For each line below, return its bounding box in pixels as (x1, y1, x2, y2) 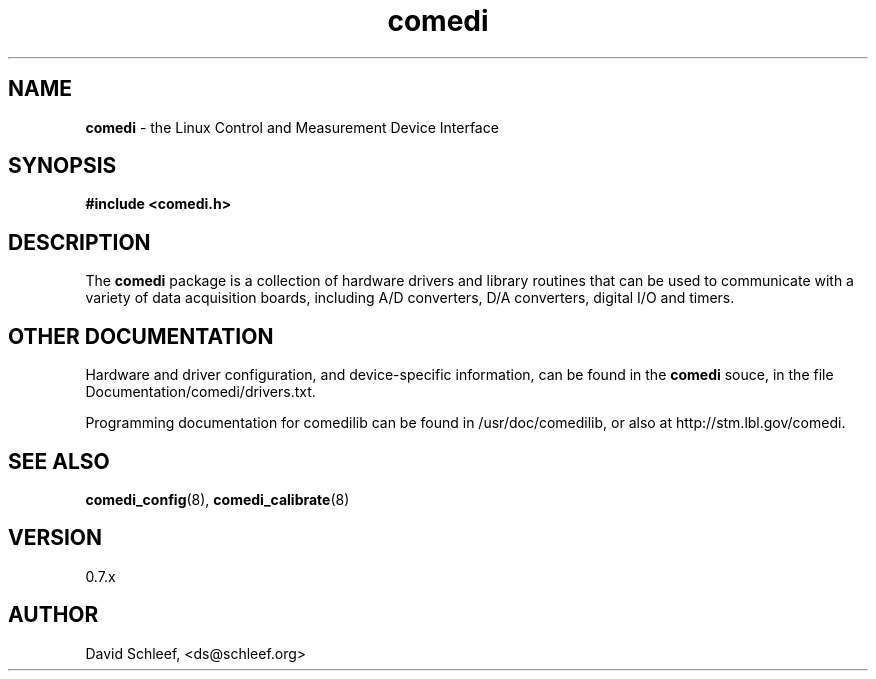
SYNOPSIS (8, 153, 117, 179)
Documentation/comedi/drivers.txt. (85, 383, 316, 401)
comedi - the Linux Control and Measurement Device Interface (85, 118, 499, 136)
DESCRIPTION (8, 229, 151, 255)
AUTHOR (8, 602, 99, 628)
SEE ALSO (8, 448, 110, 474)
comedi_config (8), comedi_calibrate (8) (85, 490, 350, 508)
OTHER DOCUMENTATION (8, 323, 274, 349)
